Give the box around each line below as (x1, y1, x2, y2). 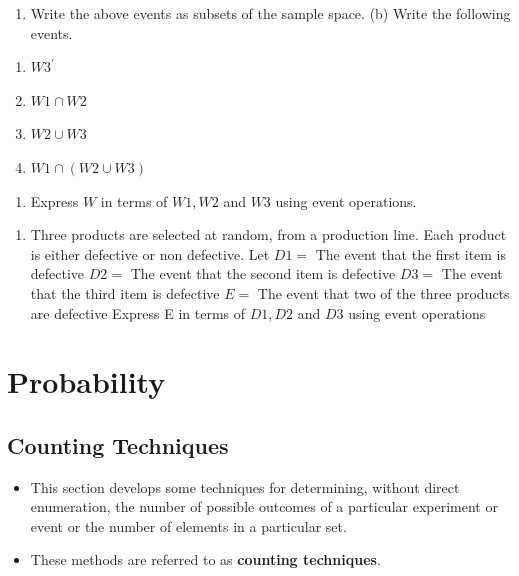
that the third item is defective (30, 282, 220, 303)
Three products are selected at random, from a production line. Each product (30, 224, 507, 245)
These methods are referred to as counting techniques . (30, 549, 381, 570)
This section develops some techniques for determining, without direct (30, 476, 460, 497)
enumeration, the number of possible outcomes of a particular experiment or (30, 496, 498, 517)
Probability (7, 361, 166, 402)
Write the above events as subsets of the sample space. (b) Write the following (30, 3, 511, 23)
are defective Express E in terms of (30, 302, 246, 323)
